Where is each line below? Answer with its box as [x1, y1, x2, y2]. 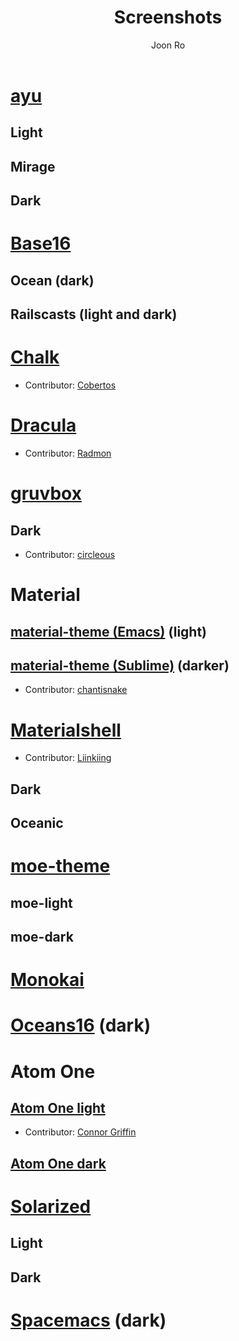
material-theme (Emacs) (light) [10, 623, 208, 640]
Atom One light [10, 1099, 106, 1116]
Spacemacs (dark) [10, 1309, 167, 1331]
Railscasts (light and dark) [10, 306, 178, 323]
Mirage [10, 158, 56, 175]
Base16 [10, 232, 72, 255]
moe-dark [10, 929, 74, 946]
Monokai [10, 969, 85, 991]
